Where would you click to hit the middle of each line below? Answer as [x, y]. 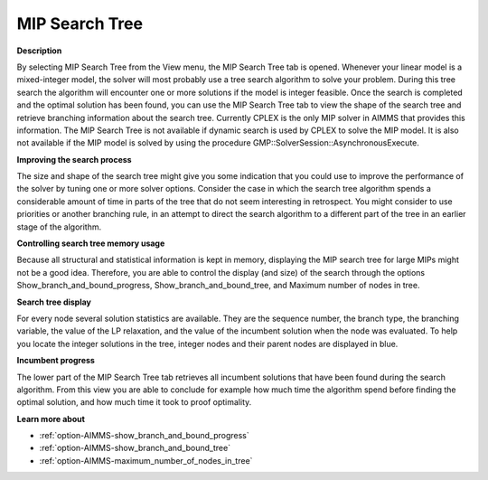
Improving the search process [74, 159]
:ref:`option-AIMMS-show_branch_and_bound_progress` [145, 436]
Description [39, 51]
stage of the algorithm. [59, 227]
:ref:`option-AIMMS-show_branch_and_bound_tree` [135, 448]
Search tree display [54, 302]
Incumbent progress [56, 361]
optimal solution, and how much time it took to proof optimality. [134, 402]
